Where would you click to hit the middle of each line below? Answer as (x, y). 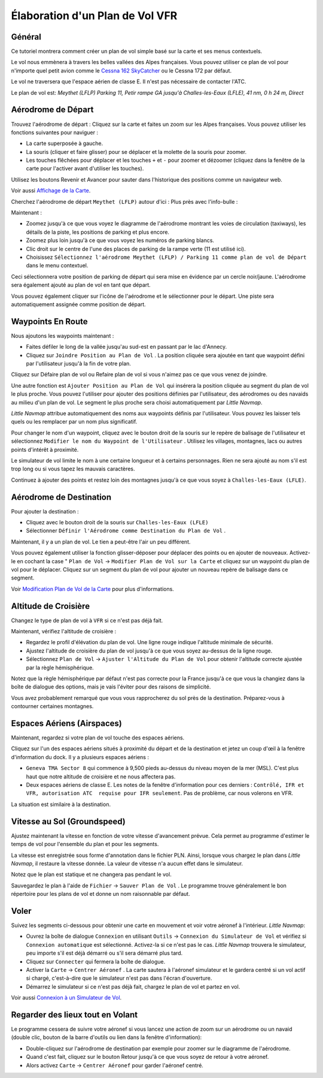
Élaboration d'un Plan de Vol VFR (94, 16)
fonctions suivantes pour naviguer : (55, 132)
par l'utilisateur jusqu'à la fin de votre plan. (79, 364)
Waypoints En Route (49, 321)
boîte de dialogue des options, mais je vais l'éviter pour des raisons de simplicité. (111, 687)
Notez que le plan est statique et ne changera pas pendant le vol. (91, 874)
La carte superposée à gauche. (65, 143)
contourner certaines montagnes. (52, 706)
